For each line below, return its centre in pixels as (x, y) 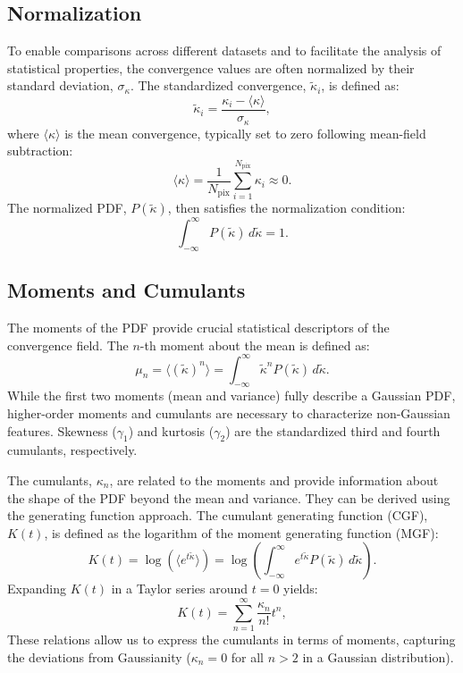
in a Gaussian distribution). (378, 656)
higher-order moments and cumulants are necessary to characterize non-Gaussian (229, 413)
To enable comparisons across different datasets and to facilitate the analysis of (224, 50)
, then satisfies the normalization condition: (286, 208)
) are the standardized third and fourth (333, 430)
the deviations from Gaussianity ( (99, 656)
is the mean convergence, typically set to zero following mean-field (245, 133)
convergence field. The (68, 345)
